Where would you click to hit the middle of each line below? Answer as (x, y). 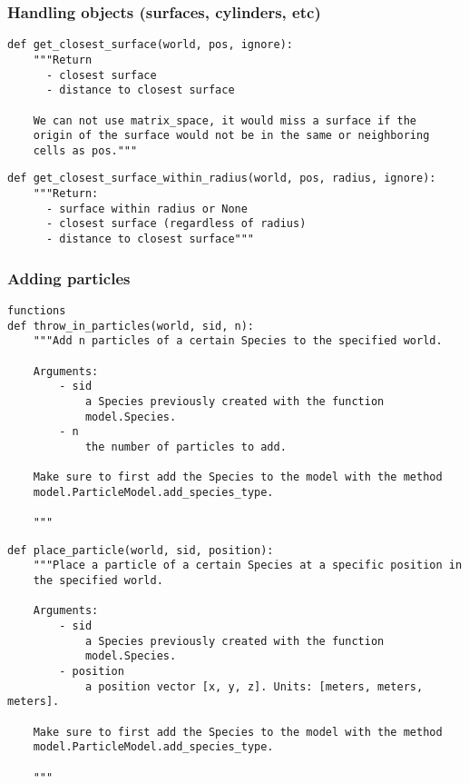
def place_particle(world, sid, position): (141, 550)
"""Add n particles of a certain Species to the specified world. (238, 341)
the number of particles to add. (186, 447)
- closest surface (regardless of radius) (176, 224)
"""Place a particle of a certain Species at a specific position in (248, 566)
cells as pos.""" (85, 150)
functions (37, 310)
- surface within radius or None (147, 208)
